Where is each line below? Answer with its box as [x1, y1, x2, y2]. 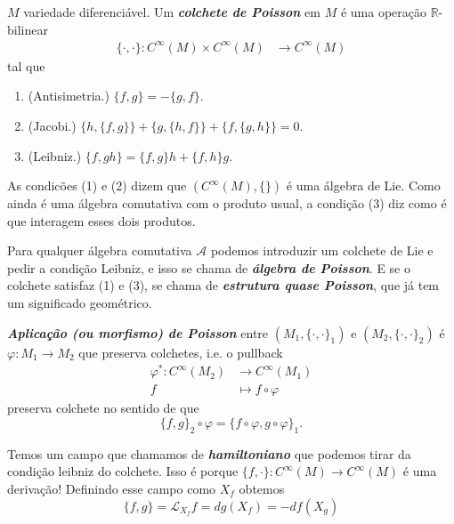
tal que [7, 56, 45, 75]
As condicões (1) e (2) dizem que [7, 176, 187, 195]
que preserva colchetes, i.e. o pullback [78, 343, 283, 361]
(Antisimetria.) [28, 86, 109, 105]
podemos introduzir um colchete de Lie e [210, 241, 434, 260]
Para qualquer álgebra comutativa [7, 241, 192, 260]
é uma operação [340, 3, 426, 20]
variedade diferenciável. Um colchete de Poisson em [23, 3, 320, 20]
